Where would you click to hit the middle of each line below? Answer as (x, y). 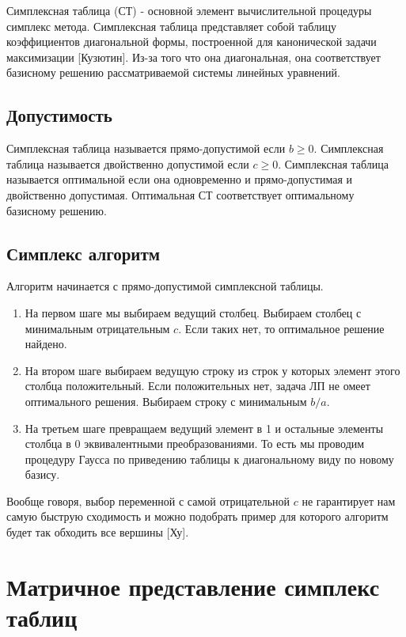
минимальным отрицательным (97, 328)
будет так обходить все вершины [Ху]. (98, 532)
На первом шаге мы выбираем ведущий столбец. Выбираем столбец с (193, 312)
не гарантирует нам (349, 500)
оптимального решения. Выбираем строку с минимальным (166, 401)
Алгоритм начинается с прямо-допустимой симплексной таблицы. (165, 286)
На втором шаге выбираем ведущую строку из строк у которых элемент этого (212, 370)
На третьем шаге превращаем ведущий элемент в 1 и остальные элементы (204, 428)
